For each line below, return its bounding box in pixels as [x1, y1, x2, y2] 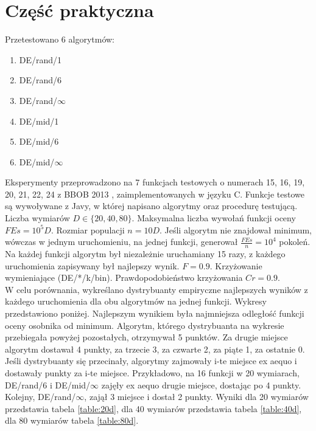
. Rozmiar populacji [51, 223, 125, 236]
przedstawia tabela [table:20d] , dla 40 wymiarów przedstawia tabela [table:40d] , [5, 402, 302, 415]
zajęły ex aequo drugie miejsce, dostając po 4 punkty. [101, 378, 301, 391]
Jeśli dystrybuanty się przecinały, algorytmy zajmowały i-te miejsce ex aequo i [5, 354, 297, 367]
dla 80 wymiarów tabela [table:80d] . [5, 414, 139, 427]
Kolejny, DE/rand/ [5, 390, 76, 403]
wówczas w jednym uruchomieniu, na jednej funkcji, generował [5, 235, 238, 248]
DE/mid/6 [19, 135, 59, 148]
